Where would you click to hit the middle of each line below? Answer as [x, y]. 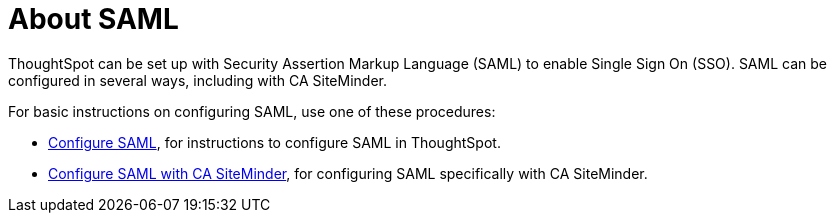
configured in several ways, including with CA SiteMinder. [197, 80]
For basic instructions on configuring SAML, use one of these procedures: [252, 111]
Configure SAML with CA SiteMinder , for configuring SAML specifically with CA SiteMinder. [348, 173]
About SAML [93, 19]
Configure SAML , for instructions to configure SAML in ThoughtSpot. [274, 142]
